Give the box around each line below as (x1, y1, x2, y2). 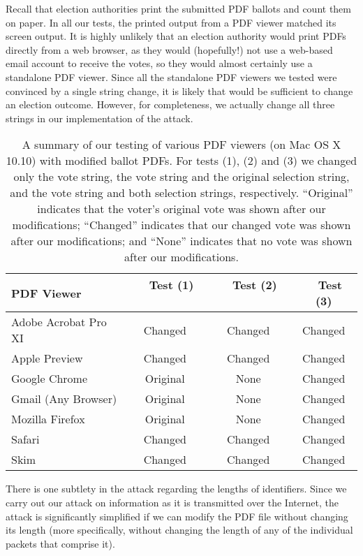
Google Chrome (11, 370, 88, 387)
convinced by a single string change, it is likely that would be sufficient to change (6, 83, 353, 98)
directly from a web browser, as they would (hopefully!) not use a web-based (6, 42, 333, 57)
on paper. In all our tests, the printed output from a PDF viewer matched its (6, 15, 336, 29)
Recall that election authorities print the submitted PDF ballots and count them (6, 1, 351, 15)
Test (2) (232, 277, 277, 293)
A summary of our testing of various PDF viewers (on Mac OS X (22, 136, 341, 153)
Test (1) (149, 277, 194, 293)
